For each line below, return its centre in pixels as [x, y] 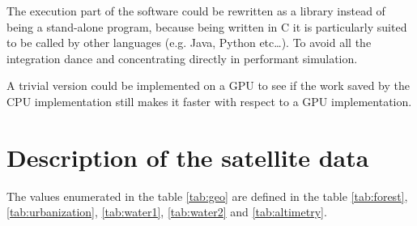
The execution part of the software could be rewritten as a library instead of [196, 11]
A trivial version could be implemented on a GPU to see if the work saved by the [208, 85]
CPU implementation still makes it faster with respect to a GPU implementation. [209, 101]
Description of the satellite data [188, 157]
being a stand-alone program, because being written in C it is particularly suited [207, 26]
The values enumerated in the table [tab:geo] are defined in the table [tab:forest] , [207, 196]
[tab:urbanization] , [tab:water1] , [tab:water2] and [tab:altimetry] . [167, 212]
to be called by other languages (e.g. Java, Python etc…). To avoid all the [189, 43]
